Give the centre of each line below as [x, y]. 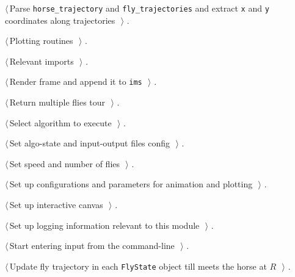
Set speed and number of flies [65, 163]
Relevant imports [42, 61]
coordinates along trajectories [60, 20]
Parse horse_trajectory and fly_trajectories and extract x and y [139, 8]
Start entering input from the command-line [92, 246]
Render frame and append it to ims [76, 81]
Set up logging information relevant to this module [104, 225]
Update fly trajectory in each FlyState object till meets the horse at [138, 266]
